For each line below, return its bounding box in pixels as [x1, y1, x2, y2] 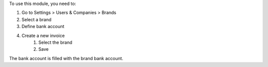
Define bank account [21, 24, 65, 30]
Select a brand [21, 16, 52, 22]
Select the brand [38, 39, 72, 45]
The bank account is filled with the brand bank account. [9, 55, 124, 61]
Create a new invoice [21, 33, 65, 38]
